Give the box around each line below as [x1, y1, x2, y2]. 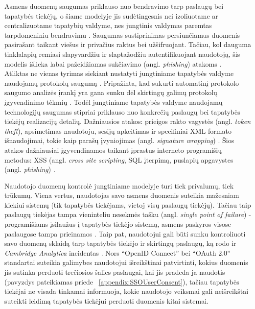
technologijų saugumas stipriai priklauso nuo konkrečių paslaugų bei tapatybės [4, 106, 240, 117]
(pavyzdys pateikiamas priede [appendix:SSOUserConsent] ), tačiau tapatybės [4, 276, 239, 286]
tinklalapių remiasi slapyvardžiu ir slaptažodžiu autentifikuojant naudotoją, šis [4, 48, 240, 59]
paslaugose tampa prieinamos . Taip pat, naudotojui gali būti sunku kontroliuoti [4, 228, 246, 238]
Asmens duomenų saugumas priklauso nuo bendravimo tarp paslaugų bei [4, 1, 224, 11]
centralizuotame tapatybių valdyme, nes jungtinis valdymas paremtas [4, 20, 212, 30]
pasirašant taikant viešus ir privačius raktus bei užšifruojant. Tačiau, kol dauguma [4, 39, 252, 49]
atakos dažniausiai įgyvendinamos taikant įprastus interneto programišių [4, 144, 222, 155]
